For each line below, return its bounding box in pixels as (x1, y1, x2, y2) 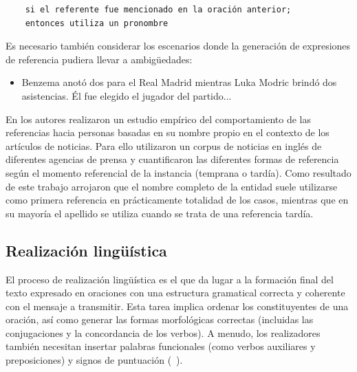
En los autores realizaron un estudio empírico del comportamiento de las (6, 111, 312, 126)
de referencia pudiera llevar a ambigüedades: (6, 52, 193, 66)
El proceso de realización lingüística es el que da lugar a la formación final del (6, 272, 334, 286)
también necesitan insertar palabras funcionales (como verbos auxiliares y (6, 339, 316, 353)
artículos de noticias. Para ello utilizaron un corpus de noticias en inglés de (6, 138, 322, 153)
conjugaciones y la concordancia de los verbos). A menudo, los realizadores (6, 325, 321, 340)
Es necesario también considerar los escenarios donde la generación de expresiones (6, 39, 351, 53)
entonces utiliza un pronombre (25, 18, 169, 28)
